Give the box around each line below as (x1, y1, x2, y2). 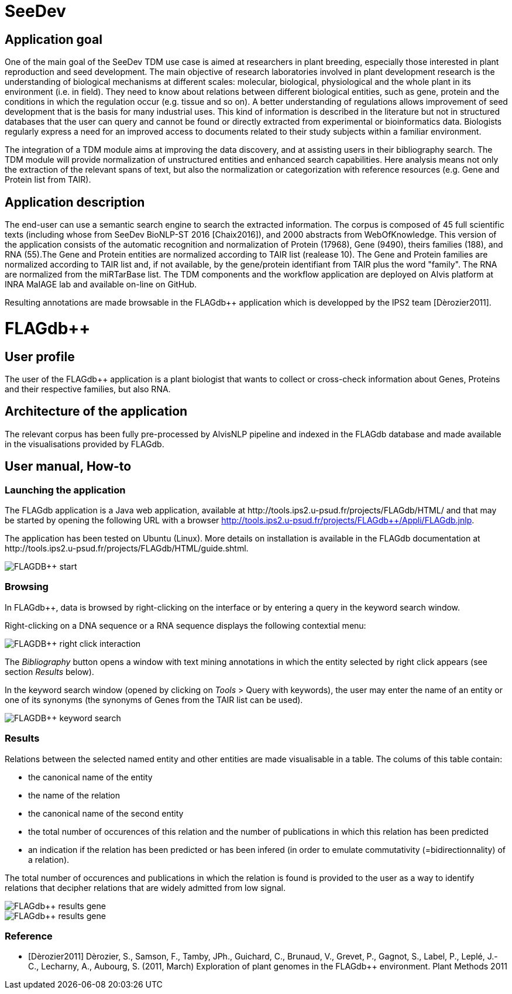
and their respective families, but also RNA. (5, 383, 171, 394)
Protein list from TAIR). (5, 174, 91, 185)
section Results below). (5, 666, 94, 677)
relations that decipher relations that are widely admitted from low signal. (5, 882, 286, 893)
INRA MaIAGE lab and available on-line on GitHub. (5, 279, 197, 290)
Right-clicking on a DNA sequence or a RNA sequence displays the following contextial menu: (5, 620, 366, 630)
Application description (5, 194, 145, 210)
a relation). (28, 854, 70, 865)
